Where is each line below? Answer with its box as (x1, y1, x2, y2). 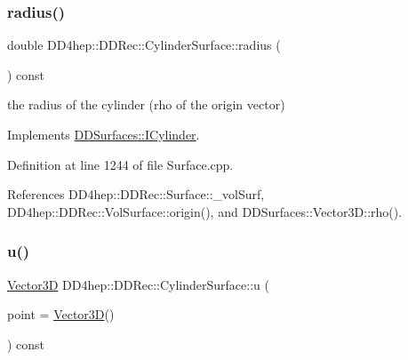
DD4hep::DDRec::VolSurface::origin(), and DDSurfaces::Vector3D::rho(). (7, 202, 403, 220)
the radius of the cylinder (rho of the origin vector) (7, 95, 285, 114)
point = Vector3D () (7, 305, 115, 324)
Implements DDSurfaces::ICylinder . (7, 125, 200, 143)
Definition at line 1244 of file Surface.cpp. (7, 155, 234, 173)
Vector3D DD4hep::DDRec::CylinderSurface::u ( (7, 275, 269, 293)
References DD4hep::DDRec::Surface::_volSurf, (7, 185, 265, 204)
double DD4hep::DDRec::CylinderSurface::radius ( (7, 36, 281, 54)
